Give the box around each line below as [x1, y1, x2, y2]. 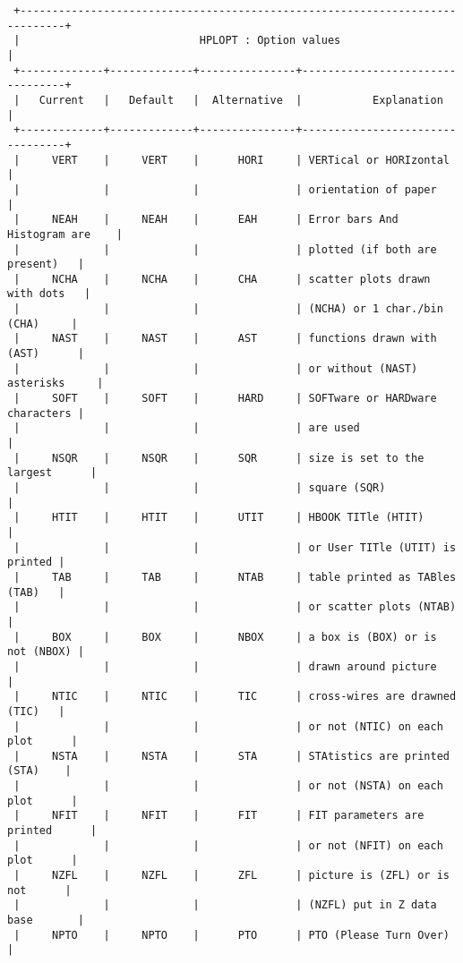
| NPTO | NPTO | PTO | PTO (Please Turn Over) [13, 928, 450, 942]
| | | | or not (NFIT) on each [13, 839, 443, 852]
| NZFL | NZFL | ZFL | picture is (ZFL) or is [13, 869, 450, 882]
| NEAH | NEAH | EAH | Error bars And [13, 213, 399, 226]
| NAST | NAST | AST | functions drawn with [13, 332, 437, 345]
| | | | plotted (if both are [13, 243, 437, 256]
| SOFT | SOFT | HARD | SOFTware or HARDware [13, 392, 437, 405]
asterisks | [7, 377, 104, 390]
